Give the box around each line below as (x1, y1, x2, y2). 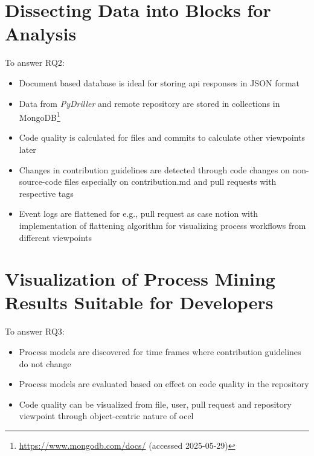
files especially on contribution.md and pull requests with (64, 175, 277, 188)
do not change (19, 357, 71, 370)
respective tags (19, 187, 74, 199)
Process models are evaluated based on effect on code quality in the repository (19, 377, 309, 390)
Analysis (5, 21, 77, 46)
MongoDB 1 (19, 109, 60, 123)
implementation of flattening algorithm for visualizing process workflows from (19, 219, 306, 231)
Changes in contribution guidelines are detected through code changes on (19, 163, 290, 176)
